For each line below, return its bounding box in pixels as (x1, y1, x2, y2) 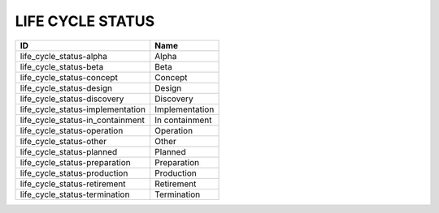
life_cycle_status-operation (20, 125, 124, 136)
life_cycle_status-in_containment (20, 114, 146, 126)
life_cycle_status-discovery (20, 93, 124, 104)
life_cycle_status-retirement (20, 178, 126, 190)
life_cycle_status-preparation (20, 156, 131, 168)
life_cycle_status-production (20, 167, 128, 178)
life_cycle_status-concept (20, 71, 118, 83)
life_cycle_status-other (20, 135, 107, 147)
